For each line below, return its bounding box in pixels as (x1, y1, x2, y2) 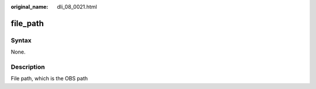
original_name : (11, 3, 49, 10)
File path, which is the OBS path (11, 75, 88, 82)
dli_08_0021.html (57, 3, 97, 10)
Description (11, 63, 45, 71)
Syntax (11, 36, 32, 44)
